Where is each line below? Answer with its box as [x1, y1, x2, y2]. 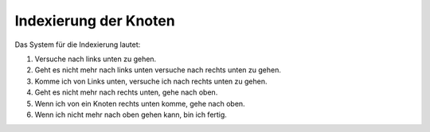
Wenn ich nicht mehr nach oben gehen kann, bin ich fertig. [34, 110, 227, 119]
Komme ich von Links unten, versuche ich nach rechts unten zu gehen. [34, 76, 268, 86]
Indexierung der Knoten [14, 12, 175, 29]
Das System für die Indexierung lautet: [14, 40, 141, 49]
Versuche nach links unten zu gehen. [34, 54, 157, 64]
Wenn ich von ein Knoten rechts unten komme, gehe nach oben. [34, 99, 246, 108]
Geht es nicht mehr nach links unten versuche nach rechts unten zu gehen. [34, 65, 282, 75]
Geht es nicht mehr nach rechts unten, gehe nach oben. [34, 87, 218, 97]
